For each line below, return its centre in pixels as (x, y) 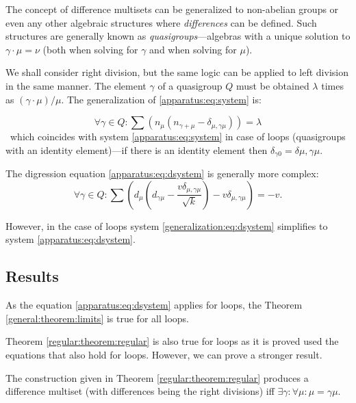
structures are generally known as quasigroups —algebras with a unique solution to (178, 36)
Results (32, 276)
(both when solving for (90, 49)
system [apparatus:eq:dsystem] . (71, 239)
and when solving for (193, 49)
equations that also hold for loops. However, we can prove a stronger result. (164, 354)
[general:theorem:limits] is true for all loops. (97, 318)
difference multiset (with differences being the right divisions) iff (140, 391)
